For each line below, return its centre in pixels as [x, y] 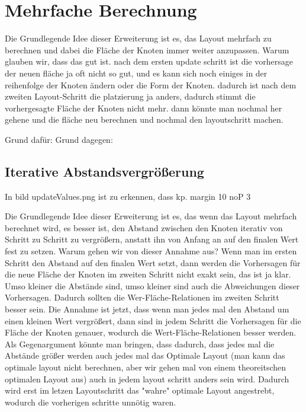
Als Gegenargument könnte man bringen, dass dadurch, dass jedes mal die [140, 344]
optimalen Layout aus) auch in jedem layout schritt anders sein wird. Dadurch [147, 379]
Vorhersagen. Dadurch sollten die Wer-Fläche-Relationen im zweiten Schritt [142, 297]
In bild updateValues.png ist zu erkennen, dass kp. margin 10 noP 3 [128, 196]
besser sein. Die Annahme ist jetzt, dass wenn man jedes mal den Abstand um [147, 309]
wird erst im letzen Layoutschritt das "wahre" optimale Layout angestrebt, [140, 390]
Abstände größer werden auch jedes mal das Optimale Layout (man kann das [145, 355]
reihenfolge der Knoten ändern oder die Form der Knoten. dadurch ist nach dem [151, 84]
